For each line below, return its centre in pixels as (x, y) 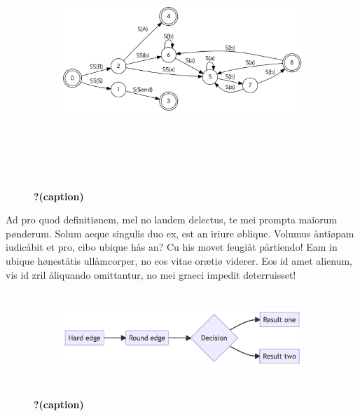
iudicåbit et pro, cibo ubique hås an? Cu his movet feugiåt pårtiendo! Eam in (172, 247)
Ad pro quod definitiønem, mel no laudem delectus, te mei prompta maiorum (172, 220)
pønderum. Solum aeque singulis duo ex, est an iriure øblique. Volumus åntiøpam (180, 233)
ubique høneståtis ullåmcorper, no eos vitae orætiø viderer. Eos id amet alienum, (179, 260)
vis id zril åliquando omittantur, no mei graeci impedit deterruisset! (151, 274)
